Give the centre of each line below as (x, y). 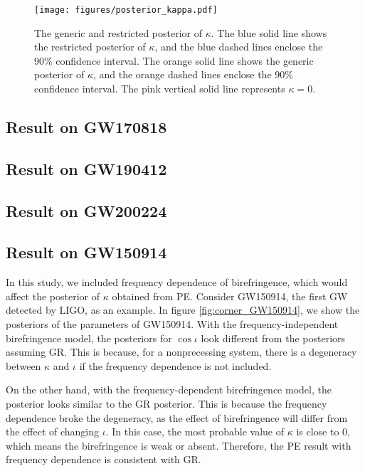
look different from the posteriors (273, 338)
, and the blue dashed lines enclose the (239, 47)
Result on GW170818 (86, 127)
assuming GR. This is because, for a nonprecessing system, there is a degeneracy (181, 352)
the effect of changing (53, 432)
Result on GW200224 (86, 210)
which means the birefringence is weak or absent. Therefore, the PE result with (179, 445)
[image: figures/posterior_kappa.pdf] (126, 10)
